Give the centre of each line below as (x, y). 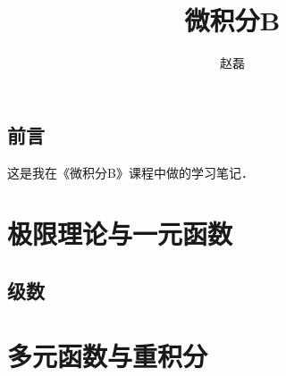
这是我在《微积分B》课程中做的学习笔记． (130, 172)
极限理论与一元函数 (120, 234)
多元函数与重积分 (108, 356)
